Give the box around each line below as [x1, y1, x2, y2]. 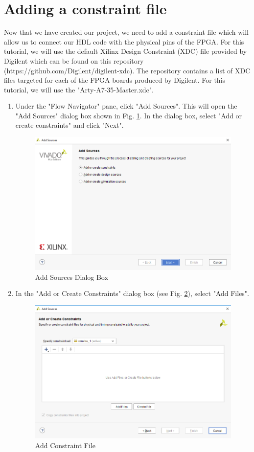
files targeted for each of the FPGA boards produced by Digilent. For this [4, 75, 226, 85]
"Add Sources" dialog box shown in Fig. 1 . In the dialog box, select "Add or [15, 110, 242, 120]
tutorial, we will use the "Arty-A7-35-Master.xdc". [4, 84, 154, 94]
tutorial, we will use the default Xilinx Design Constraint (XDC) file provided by [4, 46, 247, 56]
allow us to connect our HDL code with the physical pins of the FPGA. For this [4, 36, 244, 46]
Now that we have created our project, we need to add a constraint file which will [4, 27, 249, 37]
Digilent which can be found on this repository [4, 55, 144, 66]
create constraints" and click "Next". [15, 120, 124, 130]
